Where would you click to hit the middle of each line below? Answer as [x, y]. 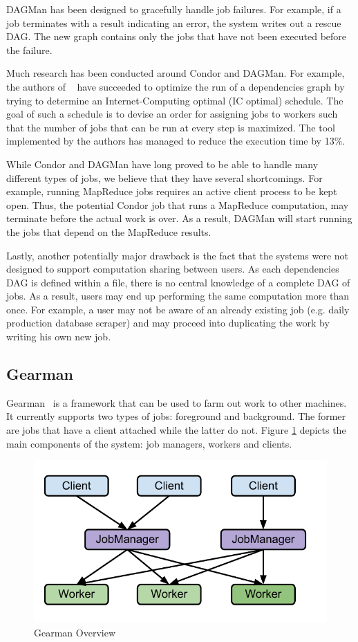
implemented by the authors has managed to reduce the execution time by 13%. [176, 141]
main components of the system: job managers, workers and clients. [149, 443]
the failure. [29, 49]
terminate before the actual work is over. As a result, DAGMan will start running [179, 218]
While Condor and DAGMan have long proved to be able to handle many [162, 164]
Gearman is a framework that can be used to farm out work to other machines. [177, 402]
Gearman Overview [75, 632]
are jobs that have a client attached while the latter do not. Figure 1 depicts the [176, 430]
